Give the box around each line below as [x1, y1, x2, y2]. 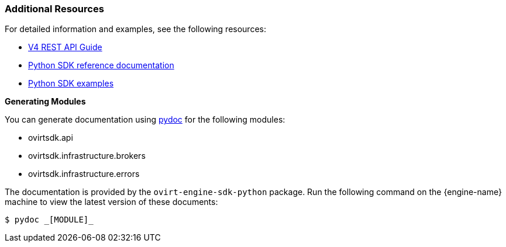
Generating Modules [5, 96, 86, 107]
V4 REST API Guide [28, 42, 102, 53]
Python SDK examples [28, 78, 114, 89]
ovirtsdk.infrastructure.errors [28, 169, 140, 179]
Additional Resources [5, 3, 104, 15]
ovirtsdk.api [28, 133, 73, 143]
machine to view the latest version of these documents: [5, 197, 218, 207]
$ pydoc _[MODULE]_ [5, 215, 94, 225]
